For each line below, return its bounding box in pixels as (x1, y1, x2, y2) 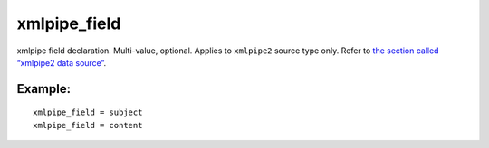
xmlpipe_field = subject (33, 107, 143, 117)
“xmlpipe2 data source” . (16, 57, 107, 68)
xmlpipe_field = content (33, 120, 143, 130)
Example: (16, 81, 72, 97)
